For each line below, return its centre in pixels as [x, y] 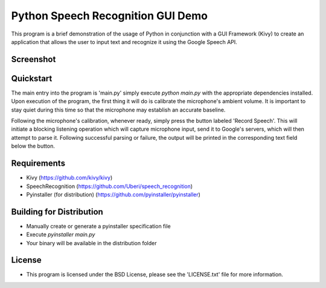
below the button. [33, 146]
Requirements [38, 164]
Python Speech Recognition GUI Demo [110, 16]
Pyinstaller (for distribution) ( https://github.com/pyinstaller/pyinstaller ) [113, 194]
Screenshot [34, 59]
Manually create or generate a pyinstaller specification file [99, 226]
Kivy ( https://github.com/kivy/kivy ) [69, 178]
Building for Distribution [57, 212]
